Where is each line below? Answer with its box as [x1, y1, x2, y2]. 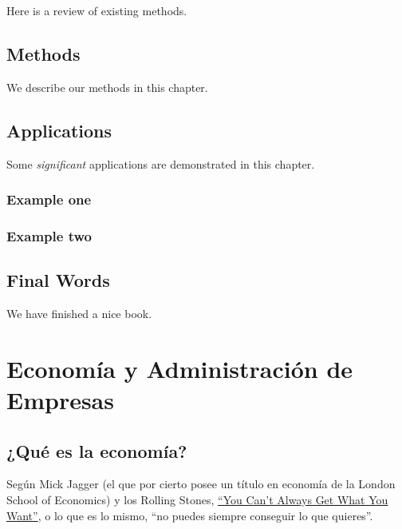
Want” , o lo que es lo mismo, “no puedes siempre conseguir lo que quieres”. [6, 507, 373, 523]
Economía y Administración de [6, 352, 353, 384]
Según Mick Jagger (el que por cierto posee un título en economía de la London [6, 475, 396, 492]
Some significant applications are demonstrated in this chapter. [6, 155, 315, 172]
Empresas [6, 384, 114, 416]
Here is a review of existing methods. [6, 2, 187, 18]
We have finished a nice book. [6, 305, 152, 322]
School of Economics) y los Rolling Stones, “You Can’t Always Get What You [6, 491, 388, 508]
